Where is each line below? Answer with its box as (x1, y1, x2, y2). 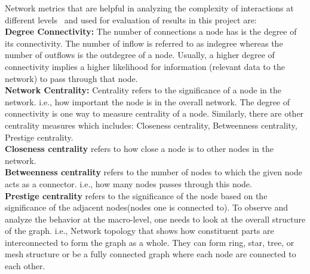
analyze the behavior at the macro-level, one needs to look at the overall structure (5, 212, 306, 225)
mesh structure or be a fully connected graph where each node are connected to (5, 248, 296, 260)
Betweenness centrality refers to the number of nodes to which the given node (5, 166, 302, 178)
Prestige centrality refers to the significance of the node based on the (5, 189, 268, 202)
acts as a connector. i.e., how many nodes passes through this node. (5, 177, 252, 190)
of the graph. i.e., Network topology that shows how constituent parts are (5, 224, 274, 237)
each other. (5, 260, 45, 272)
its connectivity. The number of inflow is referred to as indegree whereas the (5, 36, 283, 49)
